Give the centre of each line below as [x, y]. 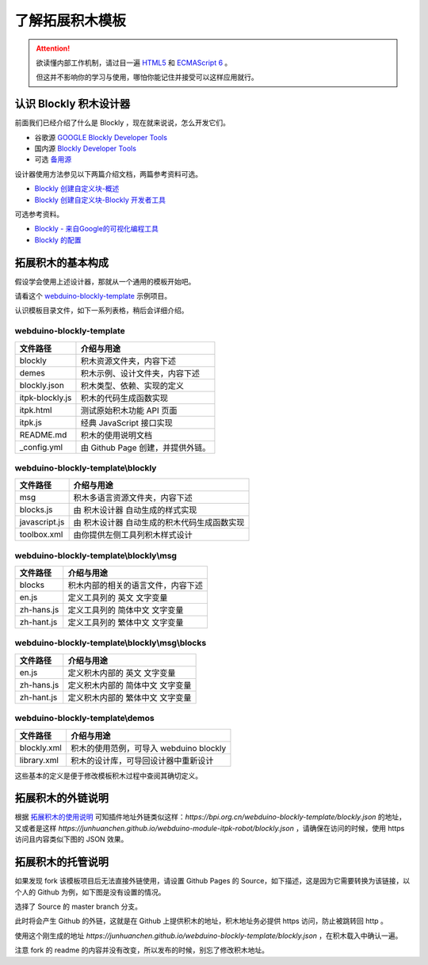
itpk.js [31, 422]
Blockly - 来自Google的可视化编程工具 [96, 229]
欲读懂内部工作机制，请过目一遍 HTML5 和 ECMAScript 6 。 [134, 63]
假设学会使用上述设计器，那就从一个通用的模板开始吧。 [105, 281]
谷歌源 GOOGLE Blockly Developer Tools [101, 137]
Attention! [53, 48]
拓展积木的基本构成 [61, 263]
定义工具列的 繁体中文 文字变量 [126, 623]
